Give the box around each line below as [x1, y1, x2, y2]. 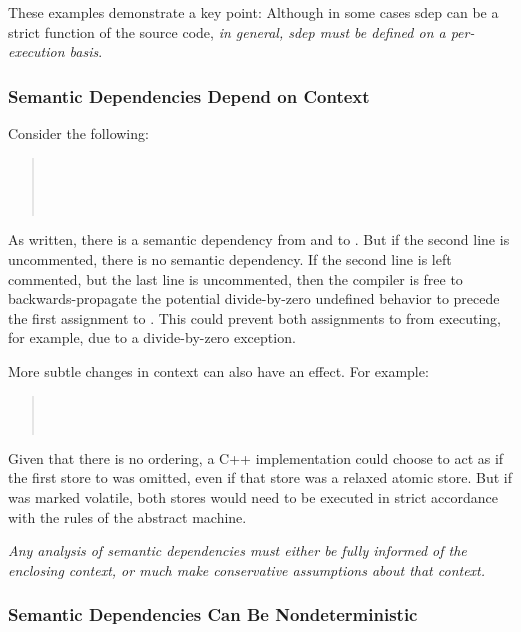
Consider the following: [8, 123, 149, 143]
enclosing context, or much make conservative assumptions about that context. [8, 559, 486, 580]
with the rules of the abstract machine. [8, 506, 247, 527]
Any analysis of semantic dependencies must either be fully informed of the [8, 540, 467, 561]
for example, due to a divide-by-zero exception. [8, 327, 296, 348]
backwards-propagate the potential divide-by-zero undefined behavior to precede [8, 288, 500, 309]
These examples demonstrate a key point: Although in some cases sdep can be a [8, 2, 499, 22]
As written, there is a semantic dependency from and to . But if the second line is [8, 229, 510, 250]
